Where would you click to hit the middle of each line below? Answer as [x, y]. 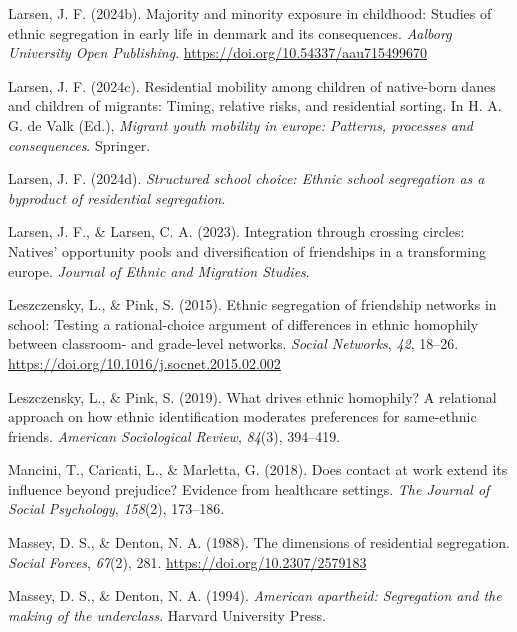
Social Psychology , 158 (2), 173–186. [116, 508]
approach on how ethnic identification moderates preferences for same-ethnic [242, 416]
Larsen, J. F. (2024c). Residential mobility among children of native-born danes [252, 85]
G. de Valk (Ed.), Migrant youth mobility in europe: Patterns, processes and [240, 124]
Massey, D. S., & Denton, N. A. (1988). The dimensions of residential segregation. [259, 542]
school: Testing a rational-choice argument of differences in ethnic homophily [243, 323]
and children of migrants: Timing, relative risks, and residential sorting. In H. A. [255, 105]
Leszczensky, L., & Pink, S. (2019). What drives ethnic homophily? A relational [252, 396]
